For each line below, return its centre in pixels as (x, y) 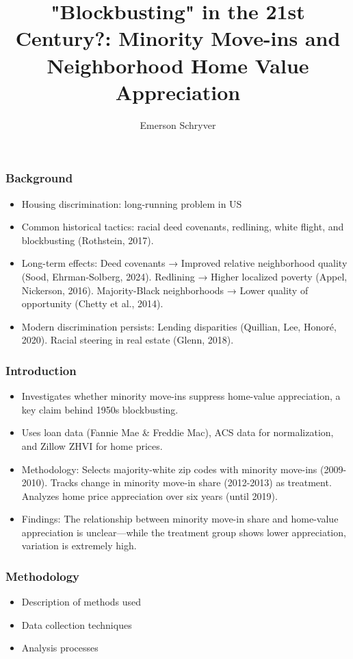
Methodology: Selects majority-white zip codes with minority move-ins (169, 469)
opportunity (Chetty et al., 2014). (92, 303)
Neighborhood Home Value (178, 65)
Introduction (41, 370)
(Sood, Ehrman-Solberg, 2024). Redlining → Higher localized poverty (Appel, (184, 276)
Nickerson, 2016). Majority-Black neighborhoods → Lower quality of (165, 290)
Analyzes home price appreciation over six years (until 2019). (149, 495)
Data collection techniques (77, 624)
